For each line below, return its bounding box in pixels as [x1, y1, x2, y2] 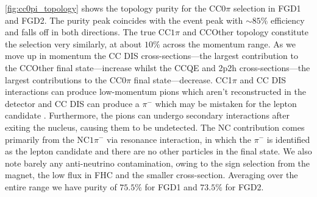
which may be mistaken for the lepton [155, 97, 297, 109]
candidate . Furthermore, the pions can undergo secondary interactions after [5, 109, 290, 122]
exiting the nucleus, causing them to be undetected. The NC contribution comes [5, 120, 305, 133]
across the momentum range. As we [163, 37, 296, 50]
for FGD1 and [144, 180, 198, 193]
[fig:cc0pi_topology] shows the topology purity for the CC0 [5, 2, 226, 14]
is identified [266, 133, 310, 145]
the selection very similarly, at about [5, 37, 142, 50]
